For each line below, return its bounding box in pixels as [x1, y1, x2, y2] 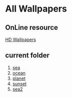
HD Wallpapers [5, 36, 36, 42]
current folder [5, 51, 50, 60]
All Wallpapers [5, 3, 67, 15]
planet [12, 75, 26, 81]
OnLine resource [5, 23, 58, 32]
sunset [12, 80, 26, 86]
